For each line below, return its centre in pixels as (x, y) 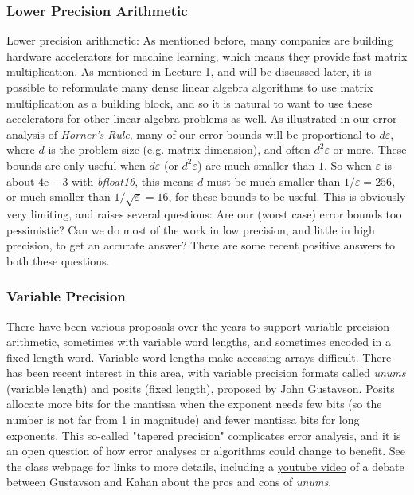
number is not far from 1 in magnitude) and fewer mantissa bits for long (183, 420)
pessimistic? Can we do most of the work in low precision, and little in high (191, 229)
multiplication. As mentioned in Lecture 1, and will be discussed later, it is (189, 71)
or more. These (370, 149)
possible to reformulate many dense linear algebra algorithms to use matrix (190, 87)
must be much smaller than (273, 181)
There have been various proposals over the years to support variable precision (198, 326)
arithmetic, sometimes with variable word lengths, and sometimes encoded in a (199, 342)
